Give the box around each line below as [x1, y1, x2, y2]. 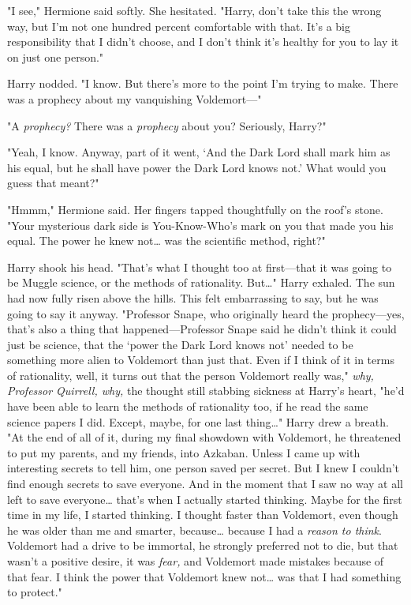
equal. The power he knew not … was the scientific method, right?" [7, 232, 326, 249]
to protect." [7, 584, 62, 600]
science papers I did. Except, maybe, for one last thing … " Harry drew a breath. [7, 413, 389, 430]
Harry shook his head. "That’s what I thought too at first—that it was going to [7, 258, 392, 275]
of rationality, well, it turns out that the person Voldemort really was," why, [7, 366, 374, 383]
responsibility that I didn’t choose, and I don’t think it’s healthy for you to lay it [7, 33, 399, 50]
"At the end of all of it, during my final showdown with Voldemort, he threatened [7, 429, 402, 445]
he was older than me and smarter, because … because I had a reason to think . [7, 521, 382, 538]
